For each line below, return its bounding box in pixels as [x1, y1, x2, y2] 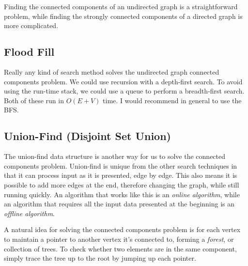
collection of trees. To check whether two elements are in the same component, [4, 243, 237, 253]
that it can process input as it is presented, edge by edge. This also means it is [4, 170, 237, 180]
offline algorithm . [4, 208, 55, 218]
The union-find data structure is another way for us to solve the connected [4, 151, 226, 161]
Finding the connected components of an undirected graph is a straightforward [4, 1, 238, 11]
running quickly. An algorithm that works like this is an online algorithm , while [4, 189, 240, 199]
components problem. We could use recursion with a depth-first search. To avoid [4, 76, 243, 86]
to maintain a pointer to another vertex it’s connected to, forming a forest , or [4, 234, 234, 244]
